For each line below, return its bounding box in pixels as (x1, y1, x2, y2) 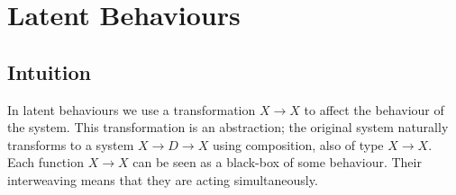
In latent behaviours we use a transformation (7, 100, 256, 119)
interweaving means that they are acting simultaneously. (7, 170, 318, 189)
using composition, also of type (212, 135, 384, 154)
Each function (7, 153, 84, 172)
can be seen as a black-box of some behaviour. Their (132, 153, 422, 172)
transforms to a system (7, 135, 134, 154)
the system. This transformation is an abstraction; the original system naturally (7, 118, 449, 137)
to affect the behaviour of (304, 100, 444, 119)
